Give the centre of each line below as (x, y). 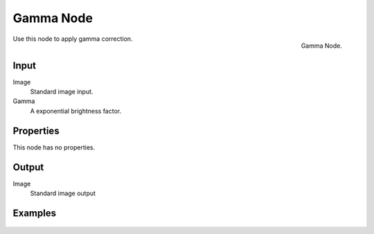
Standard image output (63, 193)
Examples (35, 213)
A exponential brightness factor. (75, 111)
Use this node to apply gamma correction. (73, 39)
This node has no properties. (54, 147)
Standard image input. (62, 92)
